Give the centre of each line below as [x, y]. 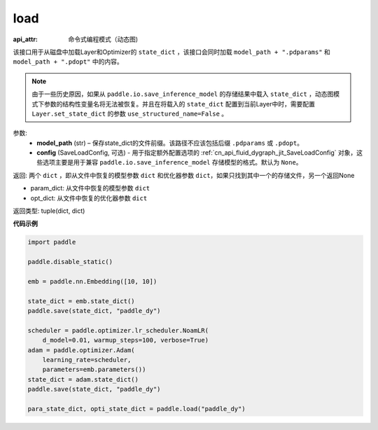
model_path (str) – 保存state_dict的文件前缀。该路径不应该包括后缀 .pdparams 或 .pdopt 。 [170, 143]
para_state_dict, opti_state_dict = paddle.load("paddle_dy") [136, 409]
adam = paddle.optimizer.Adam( [82, 350]
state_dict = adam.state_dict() [83, 379]
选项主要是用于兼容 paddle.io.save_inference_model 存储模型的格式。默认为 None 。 [172, 162]
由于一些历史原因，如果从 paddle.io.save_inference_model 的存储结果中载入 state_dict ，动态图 [183, 94]
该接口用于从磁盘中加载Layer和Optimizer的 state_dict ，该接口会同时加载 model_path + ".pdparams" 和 [171, 52]
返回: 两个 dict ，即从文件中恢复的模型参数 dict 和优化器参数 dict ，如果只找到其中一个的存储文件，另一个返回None [184, 175]
